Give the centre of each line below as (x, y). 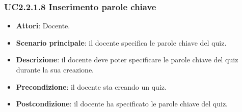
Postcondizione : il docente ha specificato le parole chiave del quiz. (122, 104)
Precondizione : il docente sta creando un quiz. (91, 86)
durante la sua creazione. (55, 69)
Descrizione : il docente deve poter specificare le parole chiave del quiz (127, 60)
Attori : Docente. (43, 26)
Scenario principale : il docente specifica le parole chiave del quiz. (121, 42)
